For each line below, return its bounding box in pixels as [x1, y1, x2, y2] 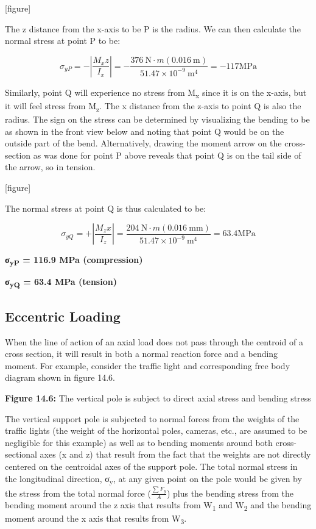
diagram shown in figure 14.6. [5, 371, 116, 384]
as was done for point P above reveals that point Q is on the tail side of [33, 148, 301, 161]
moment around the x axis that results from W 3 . [5, 512, 187, 527]
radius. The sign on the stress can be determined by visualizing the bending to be [5, 113, 310, 126]
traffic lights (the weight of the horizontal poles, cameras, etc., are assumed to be [5, 424, 307, 437]
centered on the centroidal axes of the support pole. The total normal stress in [5, 459, 298, 472]
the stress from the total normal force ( [5, 486, 151, 499]
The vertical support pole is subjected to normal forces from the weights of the [5, 412, 300, 425]
